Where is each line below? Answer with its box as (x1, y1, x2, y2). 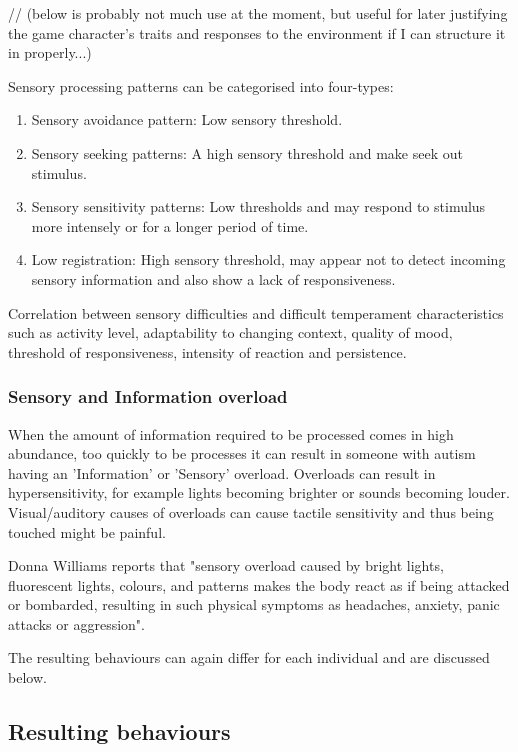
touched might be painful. (8, 521, 166, 542)
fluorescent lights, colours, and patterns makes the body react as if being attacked (8, 574, 510, 595)
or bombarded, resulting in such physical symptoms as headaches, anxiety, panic (8, 594, 500, 615)
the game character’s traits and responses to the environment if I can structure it (8, 22, 506, 43)
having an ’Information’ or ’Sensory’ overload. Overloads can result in (8, 462, 436, 483)
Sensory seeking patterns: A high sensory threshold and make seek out (31, 142, 463, 163)
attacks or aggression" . (8, 613, 145, 634)
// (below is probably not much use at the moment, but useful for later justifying (8, 3, 508, 23)
